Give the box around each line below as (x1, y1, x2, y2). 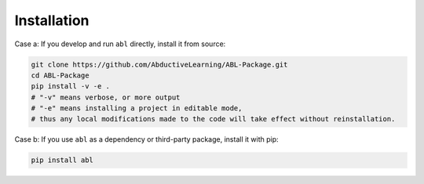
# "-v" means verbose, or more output (31, 92, 181, 102)
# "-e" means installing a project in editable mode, (31, 104, 243, 113)
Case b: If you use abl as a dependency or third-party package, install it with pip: (14, 135, 279, 144)
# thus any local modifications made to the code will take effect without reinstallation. (31, 114, 396, 124)
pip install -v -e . (31, 82, 110, 91)
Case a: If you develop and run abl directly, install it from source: (14, 39, 226, 49)
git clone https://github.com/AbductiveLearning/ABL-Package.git (31, 60, 288, 69)
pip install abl (31, 156, 94, 164)
